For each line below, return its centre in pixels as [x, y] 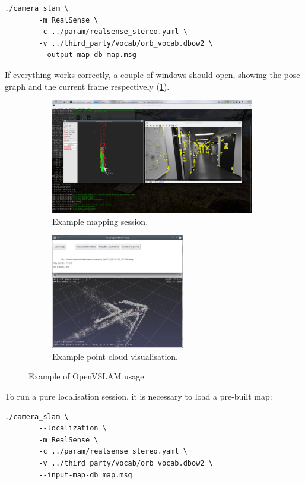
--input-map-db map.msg [85, 475]
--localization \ [73, 428]
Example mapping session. [100, 221]
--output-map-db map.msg [88, 55]
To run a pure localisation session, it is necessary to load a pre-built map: [139, 396]
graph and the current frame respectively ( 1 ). [87, 86]
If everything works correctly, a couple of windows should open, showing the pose [152, 74]
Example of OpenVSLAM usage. [88, 376]
